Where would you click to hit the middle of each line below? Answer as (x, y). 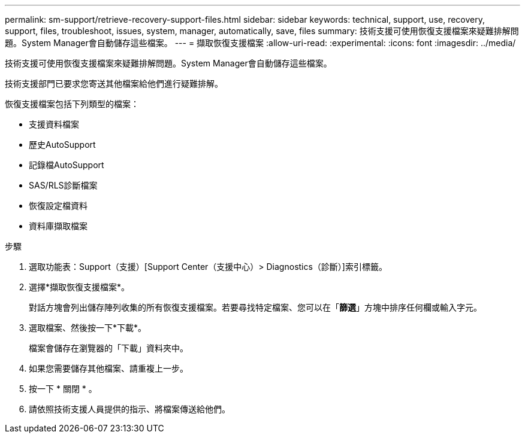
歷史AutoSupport (62, 145)
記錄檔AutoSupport (67, 165)
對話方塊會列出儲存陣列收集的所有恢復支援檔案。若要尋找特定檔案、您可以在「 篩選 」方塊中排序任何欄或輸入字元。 (255, 307)
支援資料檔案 (54, 124)
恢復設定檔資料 (58, 206)
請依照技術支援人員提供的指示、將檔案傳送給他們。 (129, 409)
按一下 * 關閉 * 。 (63, 389)
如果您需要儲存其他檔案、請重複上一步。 (108, 368)
